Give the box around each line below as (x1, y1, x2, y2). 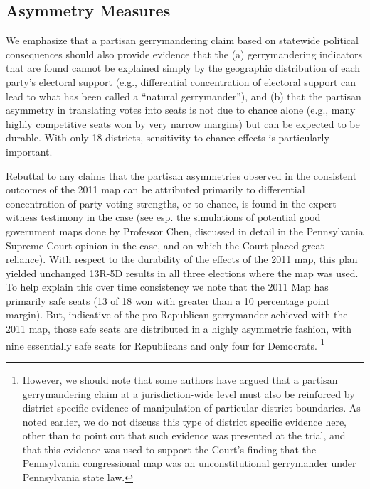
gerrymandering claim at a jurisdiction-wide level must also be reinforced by (22, 386, 355, 401)
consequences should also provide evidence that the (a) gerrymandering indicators (6, 46, 363, 61)
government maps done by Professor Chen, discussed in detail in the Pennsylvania (6, 223, 364, 238)
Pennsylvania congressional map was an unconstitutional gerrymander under (22, 456, 356, 471)
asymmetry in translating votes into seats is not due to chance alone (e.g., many (6, 102, 356, 117)
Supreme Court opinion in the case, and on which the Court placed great (6, 237, 324, 252)
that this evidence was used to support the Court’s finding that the (22, 441, 317, 456)
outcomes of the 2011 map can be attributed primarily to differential (6, 182, 305, 197)
